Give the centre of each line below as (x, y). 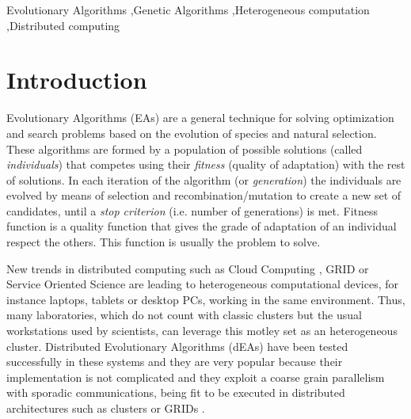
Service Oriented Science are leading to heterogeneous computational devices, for (203, 284)
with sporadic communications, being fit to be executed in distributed (176, 392)
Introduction (77, 80)
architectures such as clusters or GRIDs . (106, 408)
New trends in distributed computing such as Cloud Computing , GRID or (188, 268)
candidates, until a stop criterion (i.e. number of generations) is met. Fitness (192, 210)
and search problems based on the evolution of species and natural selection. (192, 133)
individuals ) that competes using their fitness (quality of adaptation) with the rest (206, 164)
